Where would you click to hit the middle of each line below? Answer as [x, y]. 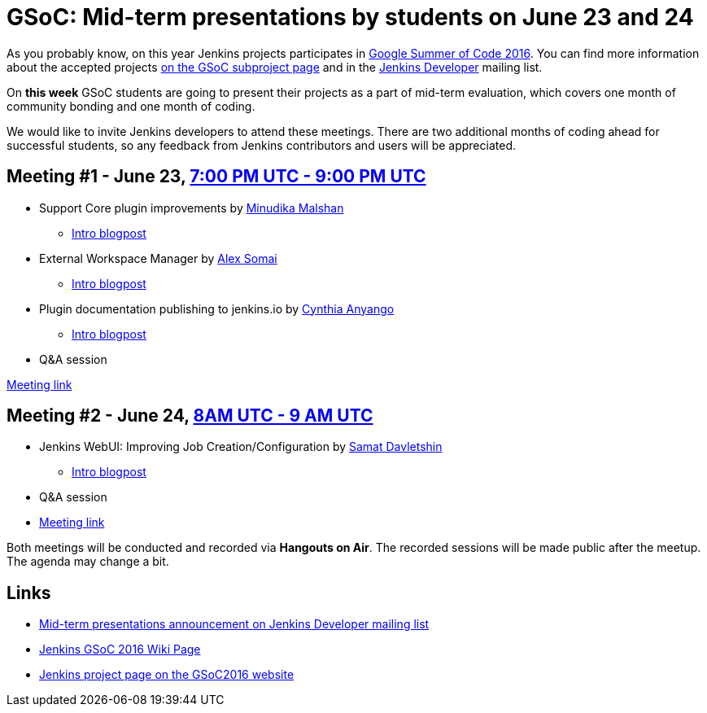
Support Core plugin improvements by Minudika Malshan [192, 208]
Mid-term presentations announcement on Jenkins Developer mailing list [234, 624]
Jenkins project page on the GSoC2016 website [167, 675]
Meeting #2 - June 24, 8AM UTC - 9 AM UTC [190, 416]
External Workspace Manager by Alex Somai [158, 258]
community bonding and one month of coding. [131, 106]
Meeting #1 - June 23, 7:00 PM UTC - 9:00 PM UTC [216, 177]
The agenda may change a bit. [88, 562]
